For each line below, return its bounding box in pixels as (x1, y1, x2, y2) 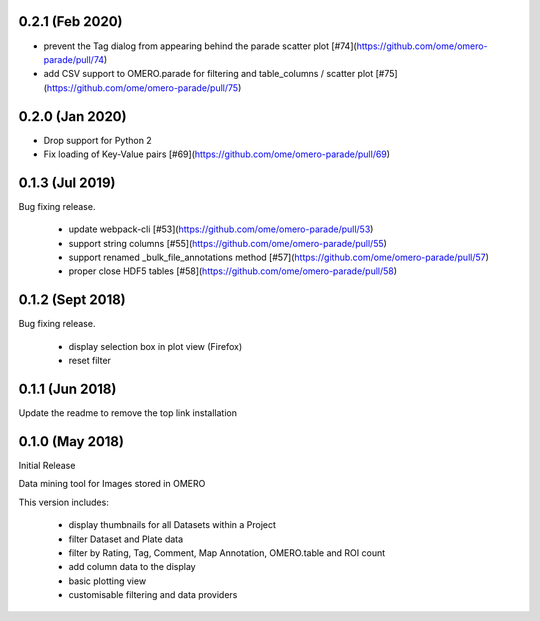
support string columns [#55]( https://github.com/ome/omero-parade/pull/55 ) (68, 237, 387, 249)
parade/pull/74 (43, 53, 105, 65)
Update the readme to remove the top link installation (18, 407, 237, 419)
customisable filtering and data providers (68, 589, 238, 601)
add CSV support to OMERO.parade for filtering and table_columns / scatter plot (43, 68, 374, 80)
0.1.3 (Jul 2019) (18, 174, 116, 191)
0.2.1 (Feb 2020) (18, 13, 123, 30)
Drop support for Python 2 (43, 134, 152, 146)
